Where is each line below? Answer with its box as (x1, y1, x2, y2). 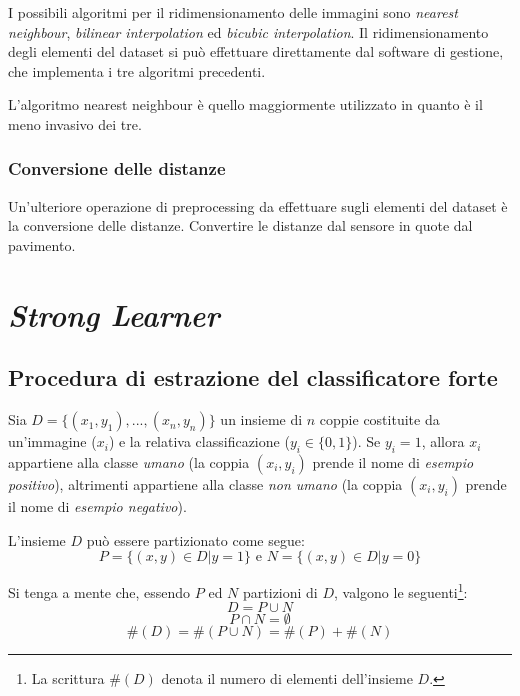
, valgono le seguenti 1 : (334, 579, 468, 602)
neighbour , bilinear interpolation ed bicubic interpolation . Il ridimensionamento (8, 21, 489, 42)
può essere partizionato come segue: (86, 529, 305, 550)
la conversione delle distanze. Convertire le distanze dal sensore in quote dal (8, 215, 473, 236)
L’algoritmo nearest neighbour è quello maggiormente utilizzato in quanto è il (8, 94, 483, 115)
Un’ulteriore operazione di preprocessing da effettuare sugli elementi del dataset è (8, 195, 508, 216)
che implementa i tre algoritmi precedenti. (8, 60, 266, 81)
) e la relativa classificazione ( (108, 431, 290, 452)
